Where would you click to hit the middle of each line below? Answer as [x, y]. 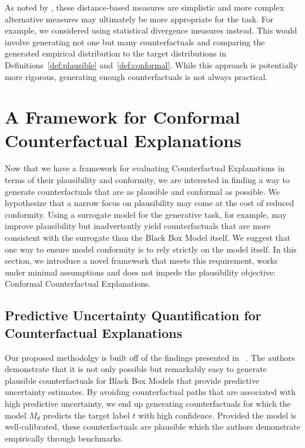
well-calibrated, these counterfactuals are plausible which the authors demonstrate [153, 427]
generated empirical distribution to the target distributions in [115, 53]
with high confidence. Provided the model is [217, 415]
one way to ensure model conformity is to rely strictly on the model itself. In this [151, 249]
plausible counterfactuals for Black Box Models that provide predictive [132, 380]
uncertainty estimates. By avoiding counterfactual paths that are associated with [150, 392]
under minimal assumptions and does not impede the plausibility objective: [140, 272]
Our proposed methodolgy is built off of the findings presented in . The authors [150, 357]
